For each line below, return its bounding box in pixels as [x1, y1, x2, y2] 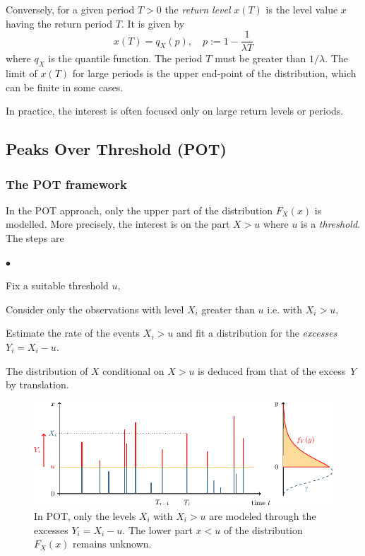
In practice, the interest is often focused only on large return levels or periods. [6, 103, 344, 118]
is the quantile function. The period [48, 51, 203, 66]
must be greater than [215, 51, 306, 66]
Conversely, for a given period [6, 2, 135, 16]
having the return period [6, 16, 113, 30]
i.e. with [267, 301, 303, 316]
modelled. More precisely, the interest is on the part [6, 216, 230, 231]
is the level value [265, 2, 338, 16]
